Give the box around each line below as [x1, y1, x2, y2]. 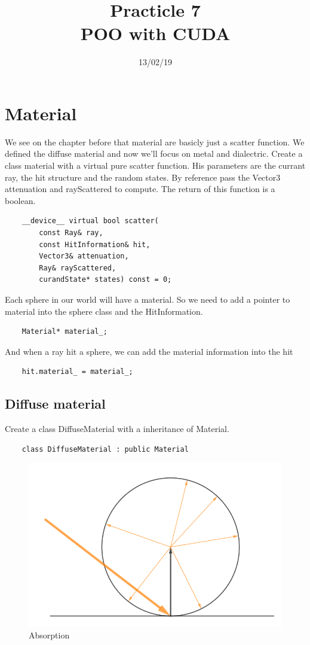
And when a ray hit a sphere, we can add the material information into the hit [5, 345, 293, 357]
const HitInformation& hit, [39, 240, 151, 249]
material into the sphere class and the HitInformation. [5, 305, 203, 317]
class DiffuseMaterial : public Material [22, 445, 189, 454]
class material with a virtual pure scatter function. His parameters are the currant [5, 159, 306, 172]
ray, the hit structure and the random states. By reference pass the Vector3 [5, 171, 281, 183]
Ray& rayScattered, [39, 263, 116, 272]
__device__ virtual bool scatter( [22, 217, 159, 226]
